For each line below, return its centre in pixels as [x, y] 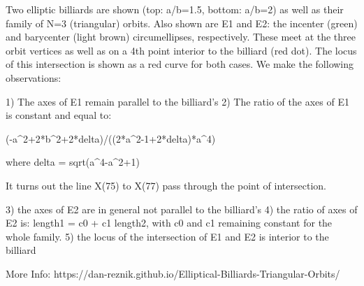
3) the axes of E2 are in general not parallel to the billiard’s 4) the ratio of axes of [182, 209]
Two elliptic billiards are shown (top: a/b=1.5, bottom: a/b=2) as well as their [175, 9]
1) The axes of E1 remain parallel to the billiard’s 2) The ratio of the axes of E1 [177, 101]
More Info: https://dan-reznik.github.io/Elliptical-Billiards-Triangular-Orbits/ [173, 273]
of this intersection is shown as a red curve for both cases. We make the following [180, 64]
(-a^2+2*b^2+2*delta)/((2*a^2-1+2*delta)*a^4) [111, 138]
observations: [34, 77]
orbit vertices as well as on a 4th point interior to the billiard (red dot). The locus [181, 50]
